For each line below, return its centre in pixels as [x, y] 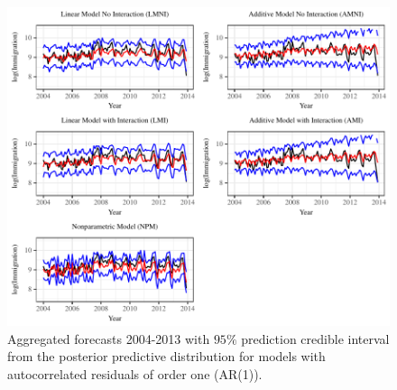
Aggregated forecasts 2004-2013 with [109, 338]
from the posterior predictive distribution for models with [166, 356]
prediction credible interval [315, 338]
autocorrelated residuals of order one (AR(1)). [135, 373]
